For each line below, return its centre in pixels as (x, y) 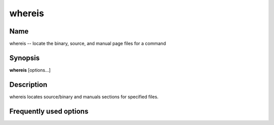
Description (28, 85)
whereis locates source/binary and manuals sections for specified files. (84, 97)
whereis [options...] (30, 70)
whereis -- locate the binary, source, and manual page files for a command (88, 44)
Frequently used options (49, 111)
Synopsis (25, 58)
